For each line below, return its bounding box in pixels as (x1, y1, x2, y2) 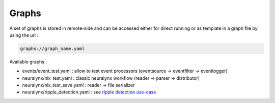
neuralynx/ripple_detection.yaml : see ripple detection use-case (22, 89, 156, 95)
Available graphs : (9, 59, 47, 65)
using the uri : (9, 32, 38, 38)
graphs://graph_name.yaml (20, 45, 85, 51)
